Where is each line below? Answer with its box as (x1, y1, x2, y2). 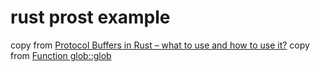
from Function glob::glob (10, 49, 112, 61)
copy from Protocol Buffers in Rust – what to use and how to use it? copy (10, 39, 310, 51)
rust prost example (10, 6, 171, 29)
